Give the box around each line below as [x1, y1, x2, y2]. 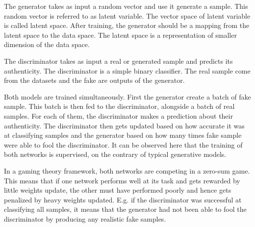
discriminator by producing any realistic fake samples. [4, 213, 166, 224]
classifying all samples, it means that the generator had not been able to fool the [4, 204, 247, 214]
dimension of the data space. [4, 39, 90, 50]
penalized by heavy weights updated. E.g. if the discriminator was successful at [4, 194, 242, 204]
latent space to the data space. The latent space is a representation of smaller [4, 29, 237, 40]
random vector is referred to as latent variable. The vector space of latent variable [4, 10, 251, 21]
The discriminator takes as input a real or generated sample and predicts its [4, 55, 233, 66]
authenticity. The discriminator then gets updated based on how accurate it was [4, 120, 245, 130]
